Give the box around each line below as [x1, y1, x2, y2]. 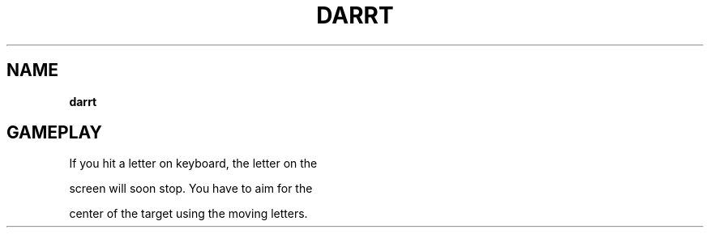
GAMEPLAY [6, 122, 102, 143]
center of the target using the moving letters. [69, 206, 308, 221]
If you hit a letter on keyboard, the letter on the [69, 156, 318, 171]
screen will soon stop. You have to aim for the [69, 181, 313, 196]
